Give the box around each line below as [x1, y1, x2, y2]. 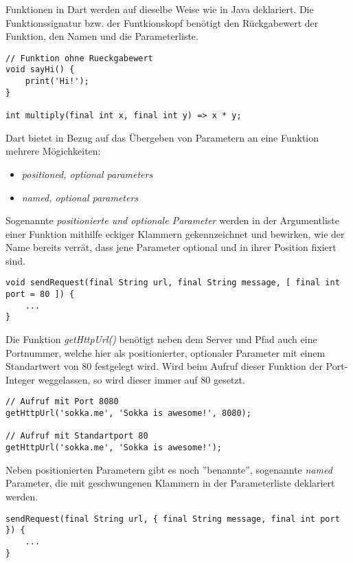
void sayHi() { [5, 65, 75, 75]
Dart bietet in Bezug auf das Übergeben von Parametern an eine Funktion [5, 130, 319, 144]
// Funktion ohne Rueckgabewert [5, 53, 153, 63]
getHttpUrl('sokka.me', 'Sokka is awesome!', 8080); [5, 408, 251, 419]
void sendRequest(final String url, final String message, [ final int [5, 278, 340, 288]
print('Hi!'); [25, 76, 89, 87]
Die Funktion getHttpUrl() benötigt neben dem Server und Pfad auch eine [5, 332, 317, 346]
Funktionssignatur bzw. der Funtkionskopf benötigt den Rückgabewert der [5, 15, 319, 30]
